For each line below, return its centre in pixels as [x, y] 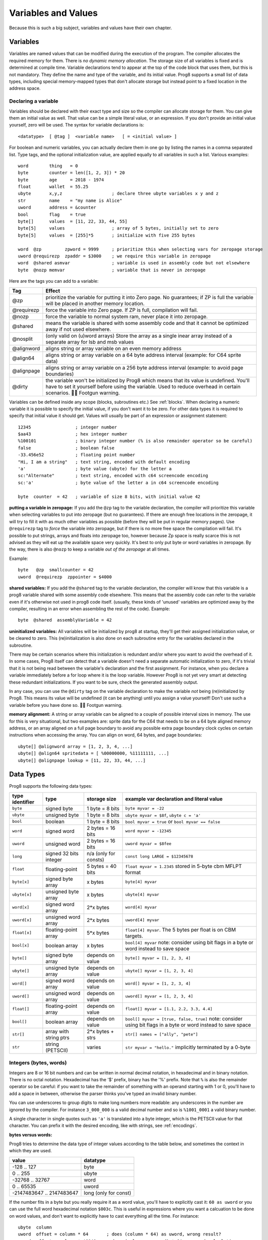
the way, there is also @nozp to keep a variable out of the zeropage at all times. [89, 549]
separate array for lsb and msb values [89, 342]
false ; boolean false [66, 448]
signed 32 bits [62, 853]
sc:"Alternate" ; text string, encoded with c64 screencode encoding [113, 476]
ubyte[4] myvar [142, 895]
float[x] [22, 933]
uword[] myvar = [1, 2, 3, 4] [159, 996]
